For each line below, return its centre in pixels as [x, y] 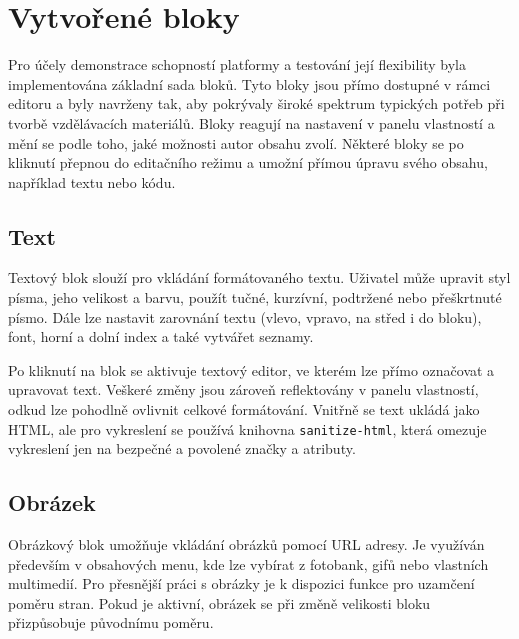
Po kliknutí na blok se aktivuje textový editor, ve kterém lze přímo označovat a [251, 369]
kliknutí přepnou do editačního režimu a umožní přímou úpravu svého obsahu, [248, 162]
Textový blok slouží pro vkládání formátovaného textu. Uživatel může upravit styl [259, 277]
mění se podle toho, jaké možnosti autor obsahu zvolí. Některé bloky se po [236, 142]
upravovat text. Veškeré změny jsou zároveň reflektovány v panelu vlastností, [243, 389]
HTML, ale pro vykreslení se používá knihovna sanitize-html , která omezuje [247, 428]
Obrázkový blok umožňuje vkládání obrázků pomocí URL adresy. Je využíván [246, 544]
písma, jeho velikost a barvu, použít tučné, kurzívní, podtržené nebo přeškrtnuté [255, 297]
